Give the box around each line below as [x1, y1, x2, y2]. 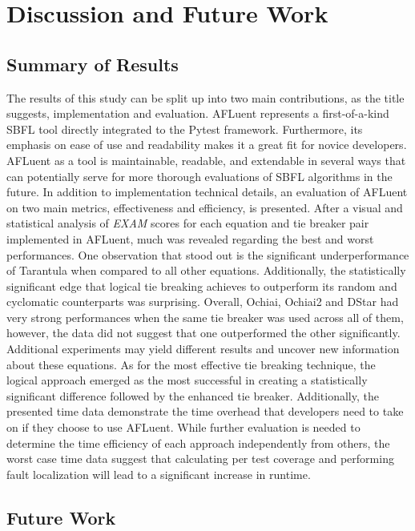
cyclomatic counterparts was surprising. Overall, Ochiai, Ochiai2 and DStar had [6, 293, 399, 310]
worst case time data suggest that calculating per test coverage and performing [6, 450, 394, 467]
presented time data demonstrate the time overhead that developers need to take [6, 403, 404, 420]
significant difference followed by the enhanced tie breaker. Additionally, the [6, 387, 379, 404]
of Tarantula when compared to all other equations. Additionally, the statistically [6, 262, 406, 279]
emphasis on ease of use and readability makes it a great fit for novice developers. [6, 136, 407, 153]
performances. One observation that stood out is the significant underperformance [6, 246, 409, 263]
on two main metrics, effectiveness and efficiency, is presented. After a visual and [6, 199, 403, 215]
